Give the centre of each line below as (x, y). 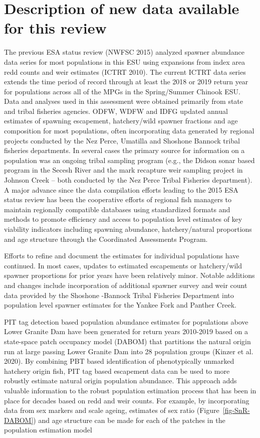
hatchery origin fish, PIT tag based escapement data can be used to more (117, 371)
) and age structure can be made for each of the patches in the (129, 420)
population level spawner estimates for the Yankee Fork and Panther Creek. (120, 305)
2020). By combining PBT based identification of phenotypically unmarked (119, 361)
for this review (55, 28)
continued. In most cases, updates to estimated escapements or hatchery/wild (123, 265)
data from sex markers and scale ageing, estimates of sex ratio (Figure (112, 410)
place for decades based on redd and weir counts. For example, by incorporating (127, 400)
